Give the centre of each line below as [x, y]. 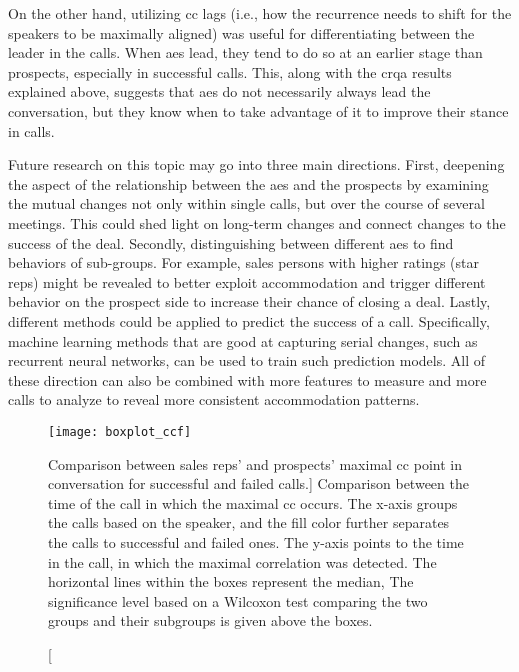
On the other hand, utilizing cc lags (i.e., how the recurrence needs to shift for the [260, 13]
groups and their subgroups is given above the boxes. [210, 620]
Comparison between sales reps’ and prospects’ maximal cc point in [255, 463]
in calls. [31, 130]
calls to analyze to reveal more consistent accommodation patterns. [214, 399]
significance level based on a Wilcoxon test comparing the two [238, 600]
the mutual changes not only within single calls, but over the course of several [246, 203]
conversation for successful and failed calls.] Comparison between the [258, 483]
